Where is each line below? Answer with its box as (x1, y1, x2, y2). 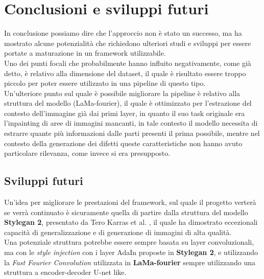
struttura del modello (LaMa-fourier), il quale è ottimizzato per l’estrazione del (4, 98, 252, 108)
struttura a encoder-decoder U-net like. (4, 267, 127, 277)
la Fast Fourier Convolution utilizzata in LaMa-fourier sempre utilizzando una (4, 257, 256, 267)
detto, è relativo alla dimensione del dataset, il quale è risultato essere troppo (4, 67, 246, 78)
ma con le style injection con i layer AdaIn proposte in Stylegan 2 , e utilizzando (4, 247, 258, 258)
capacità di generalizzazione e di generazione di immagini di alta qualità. (4, 226, 232, 237)
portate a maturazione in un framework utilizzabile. (4, 48, 166, 58)
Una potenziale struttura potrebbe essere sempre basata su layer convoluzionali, (4, 237, 254, 247)
